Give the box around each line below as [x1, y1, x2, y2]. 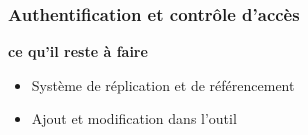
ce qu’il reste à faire [8, 41, 148, 62]
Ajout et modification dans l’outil [31, 108, 237, 129]
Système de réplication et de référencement [31, 74, 295, 95]
